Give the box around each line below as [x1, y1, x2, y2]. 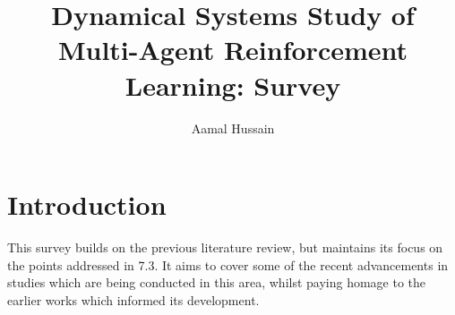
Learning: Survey [124, 66, 341, 103]
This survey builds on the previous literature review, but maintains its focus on [7, 238, 443, 257]
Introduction [7, 186, 167, 223]
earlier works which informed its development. [7, 290, 260, 309]
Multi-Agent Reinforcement [57, 31, 408, 68]
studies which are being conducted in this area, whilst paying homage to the [7, 273, 426, 292]
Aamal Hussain [191, 118, 275, 137]
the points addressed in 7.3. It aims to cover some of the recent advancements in [7, 255, 449, 274]
